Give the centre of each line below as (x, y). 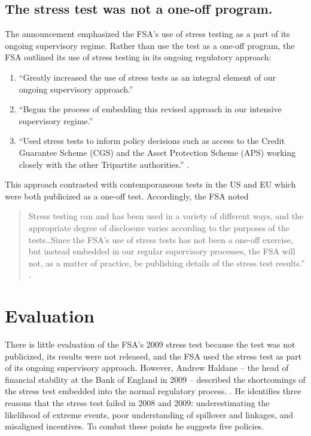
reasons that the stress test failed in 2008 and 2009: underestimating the (137, 402)
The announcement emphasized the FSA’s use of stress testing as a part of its (147, 34)
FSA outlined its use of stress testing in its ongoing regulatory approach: (138, 57)
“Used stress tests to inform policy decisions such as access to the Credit (152, 141)
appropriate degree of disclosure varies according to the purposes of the (159, 227)
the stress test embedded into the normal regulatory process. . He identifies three (153, 391)
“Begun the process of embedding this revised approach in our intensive (150, 109)
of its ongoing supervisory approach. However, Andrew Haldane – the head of (147, 368)
